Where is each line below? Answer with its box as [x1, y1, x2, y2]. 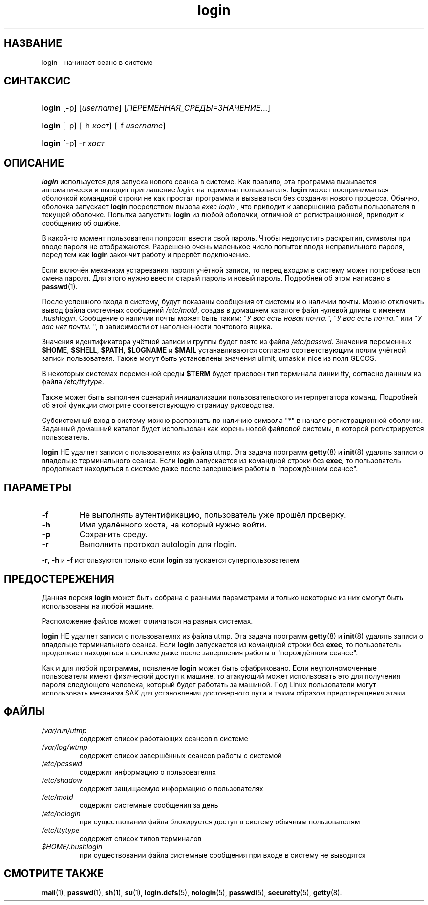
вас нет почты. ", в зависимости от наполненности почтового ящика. [42, 322, 273, 331]
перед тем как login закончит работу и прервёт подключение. [42, 251, 250, 259]
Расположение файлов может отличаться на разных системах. [42, 616, 253, 625]
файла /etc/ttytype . [42, 378, 104, 386]
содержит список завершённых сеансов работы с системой [79, 751, 282, 759]
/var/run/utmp [42, 726, 87, 735]
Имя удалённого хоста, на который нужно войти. [79, 520, 267, 530]
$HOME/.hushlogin [42, 842, 103, 851]
